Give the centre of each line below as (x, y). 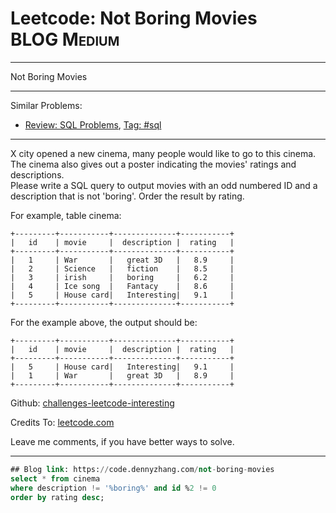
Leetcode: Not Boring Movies (134, 18)
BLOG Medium (65, 39)
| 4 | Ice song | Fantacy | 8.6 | (122, 286)
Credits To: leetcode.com (62, 422)
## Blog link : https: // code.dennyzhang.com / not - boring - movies (142, 469)
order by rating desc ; (57, 497)
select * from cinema (55, 478)
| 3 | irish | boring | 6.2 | (122, 277)
